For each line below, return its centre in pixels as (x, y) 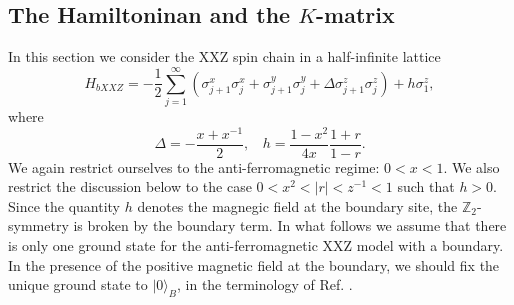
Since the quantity (64, 205)
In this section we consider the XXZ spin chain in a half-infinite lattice (224, 56)
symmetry (38, 225)
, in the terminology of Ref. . (265, 284)
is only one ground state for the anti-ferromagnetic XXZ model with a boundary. (256, 245)
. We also (471, 166)
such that (426, 186)
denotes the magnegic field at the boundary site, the (297, 205)
